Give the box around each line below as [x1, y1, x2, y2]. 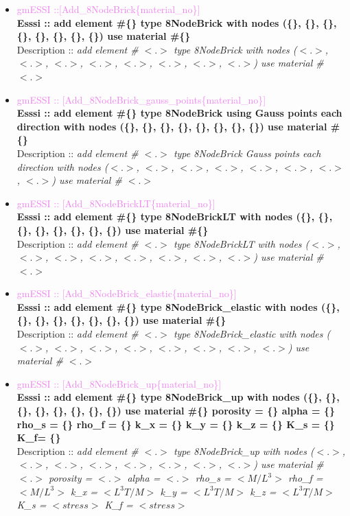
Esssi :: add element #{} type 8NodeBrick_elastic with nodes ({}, [16, 299, 340, 314]
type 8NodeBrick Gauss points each [173, 145, 321, 160]
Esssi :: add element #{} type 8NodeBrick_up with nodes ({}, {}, [16, 390, 340, 404]
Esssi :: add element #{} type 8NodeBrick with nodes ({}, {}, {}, [16, 15, 337, 30]
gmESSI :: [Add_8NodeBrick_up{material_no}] [16, 376, 222, 390]
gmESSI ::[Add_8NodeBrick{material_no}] [16, 2, 200, 16]
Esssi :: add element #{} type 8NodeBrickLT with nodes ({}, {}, [16, 209, 333, 224]
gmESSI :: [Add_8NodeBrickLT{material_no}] [16, 196, 215, 210]
